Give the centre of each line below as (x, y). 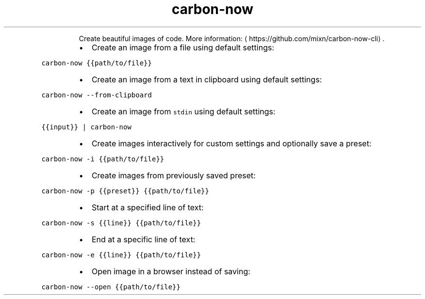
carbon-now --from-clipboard (97, 95)
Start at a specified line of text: (147, 207)
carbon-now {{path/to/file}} (97, 63)
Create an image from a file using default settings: (183, 47)
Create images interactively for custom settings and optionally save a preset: (231, 143)
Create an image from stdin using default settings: (183, 111)
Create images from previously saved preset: (173, 175)
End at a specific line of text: (143, 239)
